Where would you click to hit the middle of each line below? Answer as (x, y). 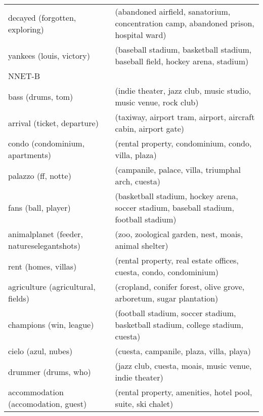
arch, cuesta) (138, 181)
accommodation (36, 392)
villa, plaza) (136, 155)
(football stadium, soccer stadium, (176, 313)
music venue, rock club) (157, 102)
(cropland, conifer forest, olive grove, (180, 287)
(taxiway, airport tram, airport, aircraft (185, 117)
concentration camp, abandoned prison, (185, 23)
